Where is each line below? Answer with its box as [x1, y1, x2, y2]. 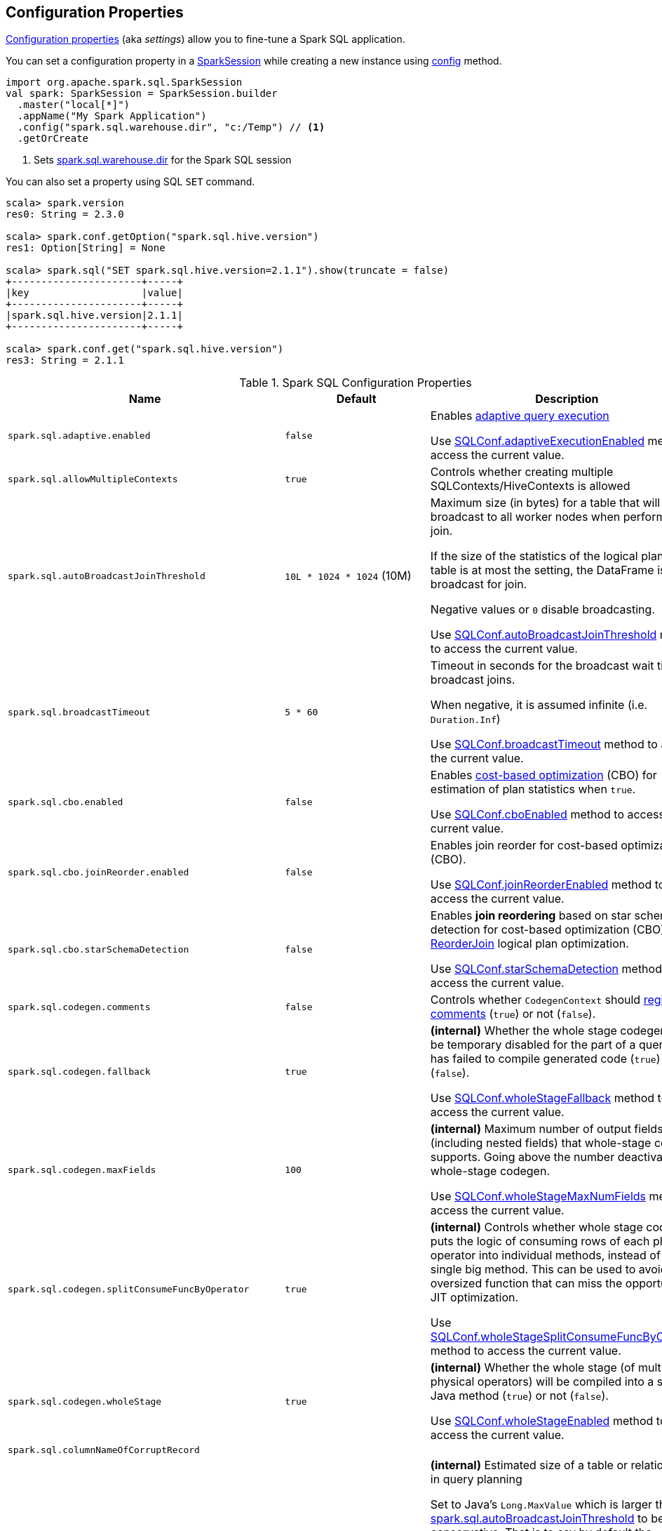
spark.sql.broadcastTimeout [8, 706, 151, 717]
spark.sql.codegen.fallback [8, 1066, 151, 1077]
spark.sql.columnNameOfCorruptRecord [8, 1445, 200, 1456]
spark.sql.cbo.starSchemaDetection [8, 943, 189, 955]
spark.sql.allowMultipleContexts [8, 473, 178, 484]
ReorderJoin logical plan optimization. [430, 936, 629, 951]
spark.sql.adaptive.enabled [8, 430, 151, 441]
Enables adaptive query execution [430, 409, 609, 423]
